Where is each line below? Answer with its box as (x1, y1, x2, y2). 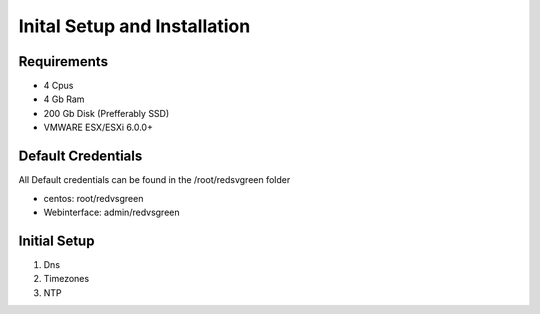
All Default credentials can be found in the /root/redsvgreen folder (18, 174, 291, 186)
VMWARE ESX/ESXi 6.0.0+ (43, 121, 154, 134)
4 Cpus (43, 80, 74, 92)
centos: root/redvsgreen (43, 192, 144, 204)
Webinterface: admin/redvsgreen (43, 206, 180, 218)
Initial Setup (18, 232, 95, 249)
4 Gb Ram (43, 93, 85, 105)
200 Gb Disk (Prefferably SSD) (43, 107, 170, 119)
